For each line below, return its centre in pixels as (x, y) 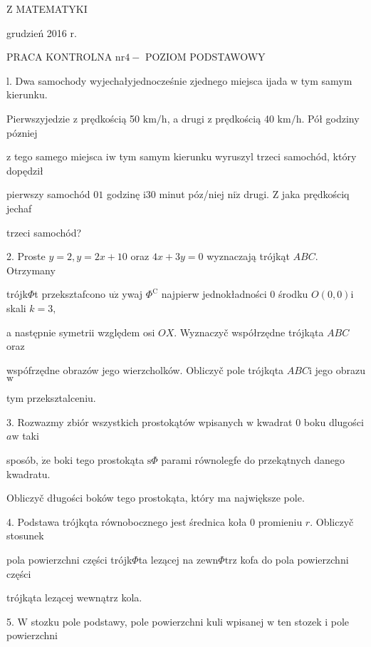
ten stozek (299, 621)
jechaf (19, 208)
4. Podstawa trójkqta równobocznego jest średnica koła (127, 521)
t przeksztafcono (70, 294)
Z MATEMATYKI (47, 9)
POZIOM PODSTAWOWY (205, 57)
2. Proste (26, 256)
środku (293, 294)
